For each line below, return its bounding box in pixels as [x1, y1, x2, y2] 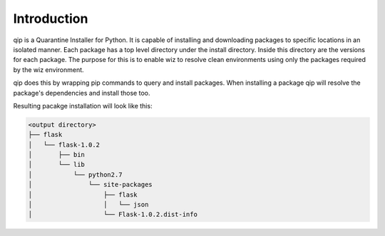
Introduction [13, 11, 88, 26]
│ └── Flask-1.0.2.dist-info [28, 210, 197, 219]
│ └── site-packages [28, 180, 153, 189]
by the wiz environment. [13, 65, 85, 74]
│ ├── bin [28, 150, 86, 159]
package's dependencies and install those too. [13, 88, 150, 97]
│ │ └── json [28, 200, 149, 208]
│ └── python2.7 [28, 170, 123, 178]
